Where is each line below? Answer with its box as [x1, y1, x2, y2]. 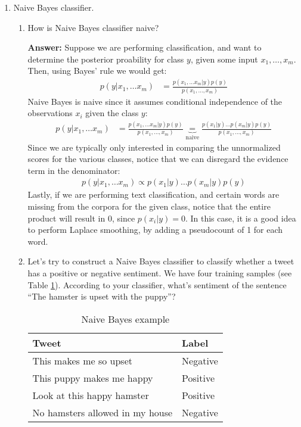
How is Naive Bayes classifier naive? [27, 21, 159, 33]
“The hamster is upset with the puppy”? [27, 290, 176, 303]
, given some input [190, 52, 258, 65]
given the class [85, 107, 139, 119]
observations [27, 107, 73, 119]
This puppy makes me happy [32, 370, 153, 385]
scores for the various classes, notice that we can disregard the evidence [27, 152, 288, 165]
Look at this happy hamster [32, 388, 149, 402]
